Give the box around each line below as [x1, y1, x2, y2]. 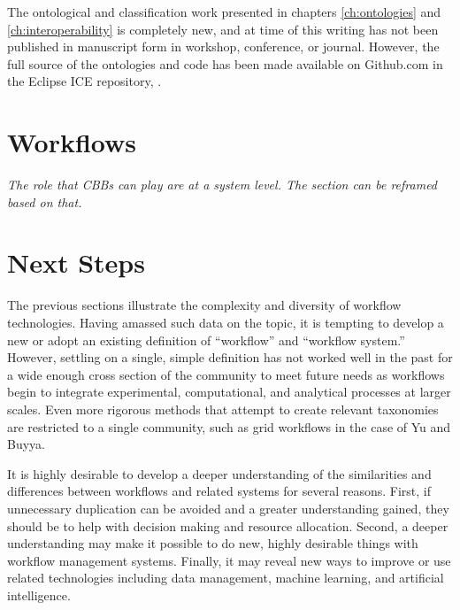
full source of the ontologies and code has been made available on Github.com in [7, 54, 443, 73]
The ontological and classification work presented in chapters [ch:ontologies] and [7, 3, 441, 20]
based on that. [7, 192, 82, 211]
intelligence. [7, 585, 71, 604]
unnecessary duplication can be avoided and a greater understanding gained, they [7, 498, 449, 517]
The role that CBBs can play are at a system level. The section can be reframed [7, 175, 438, 194]
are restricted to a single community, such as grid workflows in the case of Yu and [7, 417, 451, 436]
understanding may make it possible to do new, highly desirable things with [7, 534, 418, 552]
